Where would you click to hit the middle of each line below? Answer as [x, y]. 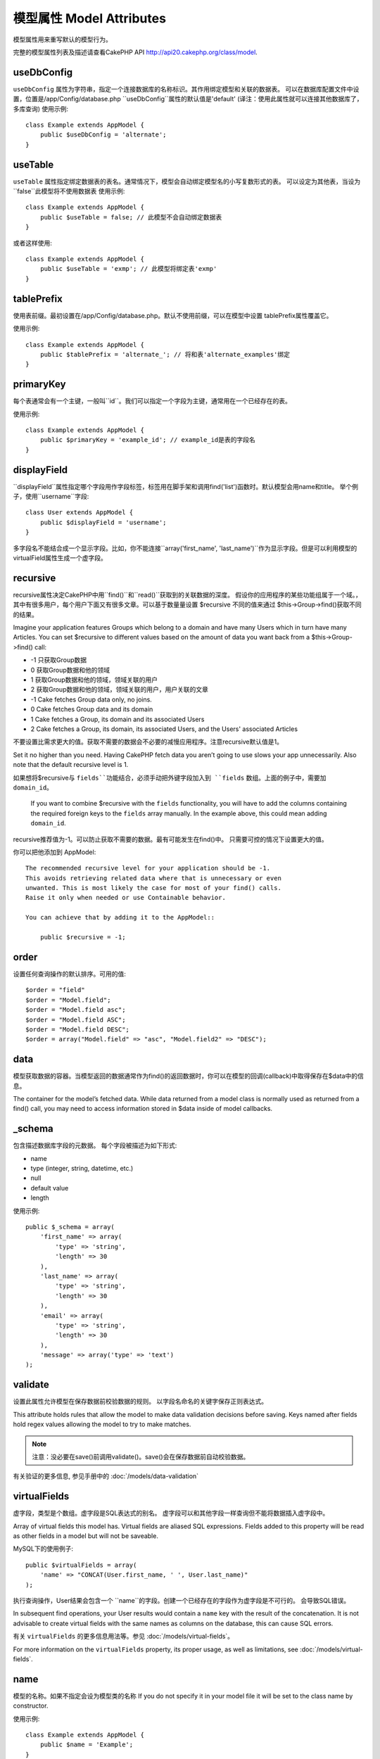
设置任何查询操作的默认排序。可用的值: [70, 974]
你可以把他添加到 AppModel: [55, 852]
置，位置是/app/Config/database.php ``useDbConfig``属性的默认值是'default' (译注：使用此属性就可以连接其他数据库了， [188, 99]
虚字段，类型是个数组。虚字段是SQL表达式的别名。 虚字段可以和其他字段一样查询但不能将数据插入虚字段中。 [171, 1513]
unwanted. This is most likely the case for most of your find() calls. [153, 888]
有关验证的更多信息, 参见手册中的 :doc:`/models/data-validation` [106, 1476]
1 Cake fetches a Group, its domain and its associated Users [118, 719]
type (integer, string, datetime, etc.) [82, 1169]
